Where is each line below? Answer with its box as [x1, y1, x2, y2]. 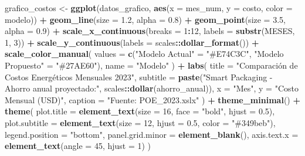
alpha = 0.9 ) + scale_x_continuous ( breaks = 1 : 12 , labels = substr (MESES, [5, 25, 295, 37]
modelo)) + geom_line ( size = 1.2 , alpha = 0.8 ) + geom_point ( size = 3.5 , [5, 13, 286, 25]
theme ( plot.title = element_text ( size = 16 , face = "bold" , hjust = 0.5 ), [5, 105, 275, 117]
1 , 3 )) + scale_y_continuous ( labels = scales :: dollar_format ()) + [5, 36, 259, 48]
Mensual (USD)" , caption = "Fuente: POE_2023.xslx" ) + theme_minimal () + [5, 93, 300, 106]
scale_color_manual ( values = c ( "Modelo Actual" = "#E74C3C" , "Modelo [5, 48, 284, 60]
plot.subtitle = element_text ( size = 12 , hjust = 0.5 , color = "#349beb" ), [5, 116, 276, 128]
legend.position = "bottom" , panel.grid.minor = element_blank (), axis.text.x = [5, 128, 299, 140]
